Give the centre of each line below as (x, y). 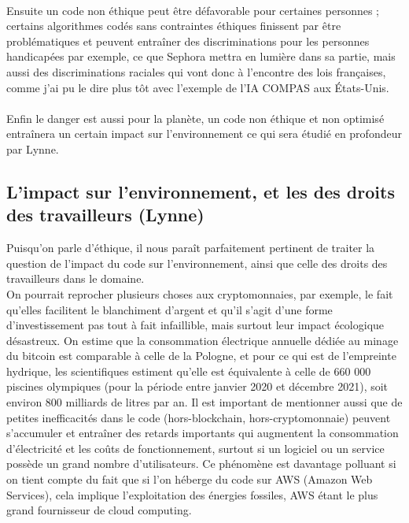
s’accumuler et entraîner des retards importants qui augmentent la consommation (203, 433)
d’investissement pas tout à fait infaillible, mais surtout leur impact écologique (195, 325)
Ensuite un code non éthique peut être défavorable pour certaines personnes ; (193, 10)
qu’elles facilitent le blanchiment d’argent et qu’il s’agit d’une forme (169, 309)
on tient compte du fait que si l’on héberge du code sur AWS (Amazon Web (190, 479)
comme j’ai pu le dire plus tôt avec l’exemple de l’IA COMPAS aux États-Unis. (198, 87)
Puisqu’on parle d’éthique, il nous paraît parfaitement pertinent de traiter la (191, 248)
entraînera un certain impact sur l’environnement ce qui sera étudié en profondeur (204, 134)
